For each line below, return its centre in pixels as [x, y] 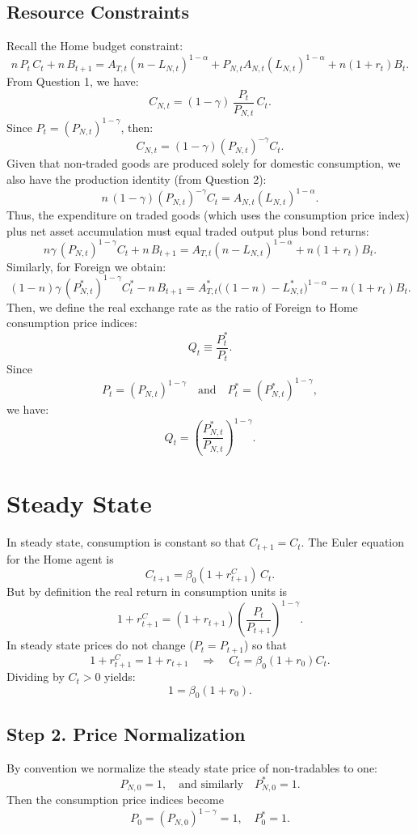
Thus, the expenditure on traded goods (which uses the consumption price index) [208, 215]
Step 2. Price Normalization [126, 733]
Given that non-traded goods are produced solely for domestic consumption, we [204, 163]
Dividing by [36, 677]
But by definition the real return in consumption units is [147, 591]
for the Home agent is [60, 558]
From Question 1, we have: [73, 81]
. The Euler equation [353, 542]
